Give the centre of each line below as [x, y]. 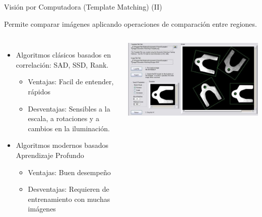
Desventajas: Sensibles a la [69, 108]
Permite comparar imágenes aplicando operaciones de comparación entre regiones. [130, 23]
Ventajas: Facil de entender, [71, 82]
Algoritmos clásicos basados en [63, 55]
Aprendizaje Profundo [50, 155]
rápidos [39, 91]
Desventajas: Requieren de [69, 189]
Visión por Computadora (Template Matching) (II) [83, 7]
